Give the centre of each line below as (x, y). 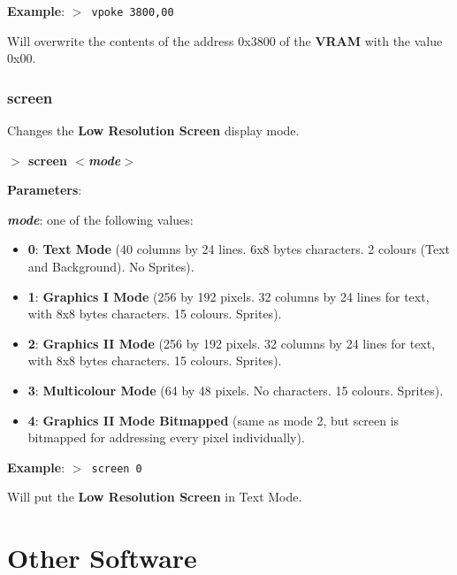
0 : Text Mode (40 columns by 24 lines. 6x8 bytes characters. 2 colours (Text (239, 249)
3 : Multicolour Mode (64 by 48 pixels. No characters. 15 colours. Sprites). (236, 390)
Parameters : (45, 190)
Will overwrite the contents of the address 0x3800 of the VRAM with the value (225, 40)
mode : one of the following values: (100, 219)
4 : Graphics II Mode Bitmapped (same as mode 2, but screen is (213, 420)
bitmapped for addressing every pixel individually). (166, 437)
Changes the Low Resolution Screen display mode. (153, 130)
